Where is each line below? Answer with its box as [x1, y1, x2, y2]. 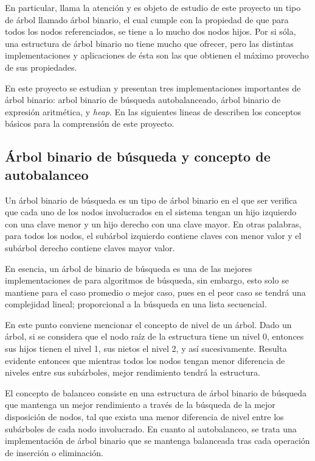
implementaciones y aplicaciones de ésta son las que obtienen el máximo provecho [5, 49, 309, 62]
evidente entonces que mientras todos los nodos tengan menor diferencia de [5, 354, 285, 366]
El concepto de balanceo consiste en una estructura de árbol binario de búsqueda [5, 386, 307, 399]
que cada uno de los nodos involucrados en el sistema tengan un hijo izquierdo [5, 205, 297, 218]
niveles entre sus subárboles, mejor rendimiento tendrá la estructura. [5, 366, 260, 379]
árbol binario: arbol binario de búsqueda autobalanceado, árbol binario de [5, 93, 281, 106]
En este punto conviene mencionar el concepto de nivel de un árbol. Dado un [5, 318, 292, 331]
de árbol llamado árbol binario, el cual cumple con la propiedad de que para [5, 13, 289, 26]
